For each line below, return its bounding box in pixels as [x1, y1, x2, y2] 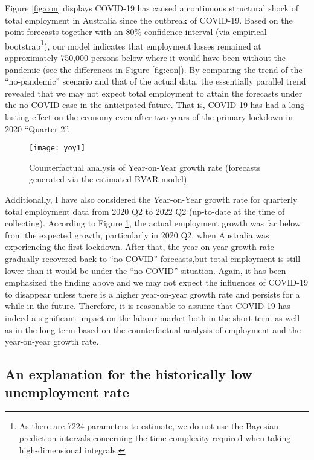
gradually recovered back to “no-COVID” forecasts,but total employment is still [5, 252, 301, 264]
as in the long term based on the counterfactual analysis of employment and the [5, 323, 301, 336]
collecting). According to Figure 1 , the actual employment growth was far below [5, 217, 301, 229]
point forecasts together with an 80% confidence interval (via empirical [5, 25, 267, 38]
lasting [5, 110, 30, 123]
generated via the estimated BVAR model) [29, 173, 187, 185]
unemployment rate [5, 382, 129, 401]
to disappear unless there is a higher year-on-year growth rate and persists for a [5, 287, 300, 300]
